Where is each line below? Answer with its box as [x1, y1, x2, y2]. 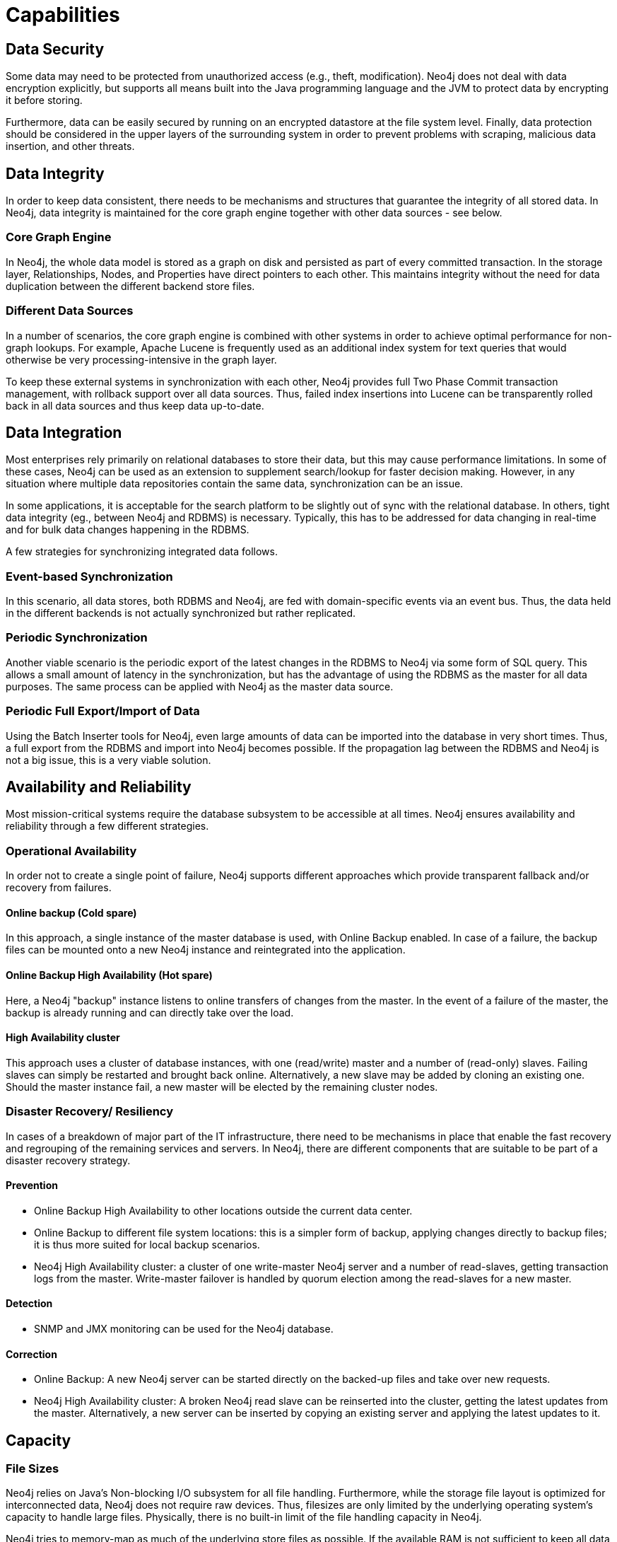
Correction [6, 1347, 57, 1360]
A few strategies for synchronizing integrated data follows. [6, 545, 278, 558]
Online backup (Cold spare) [6, 906, 137, 919]
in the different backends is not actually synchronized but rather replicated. [6, 607, 356, 620]
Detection [6, 1297, 53, 1310]
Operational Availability [6, 843, 137, 858]
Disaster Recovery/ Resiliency [6, 1104, 174, 1119]
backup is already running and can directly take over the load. [6, 1006, 294, 1019]
